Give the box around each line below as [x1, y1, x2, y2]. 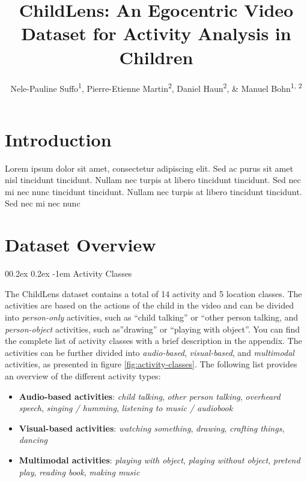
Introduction [5, 127, 112, 151]
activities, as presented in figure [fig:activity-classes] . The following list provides [5, 358, 297, 370]
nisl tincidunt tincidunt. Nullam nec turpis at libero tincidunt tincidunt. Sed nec [5, 173, 301, 186]
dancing [19, 433, 48, 446]
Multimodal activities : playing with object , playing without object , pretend [19, 453, 300, 466]
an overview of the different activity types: [5, 369, 161, 382]
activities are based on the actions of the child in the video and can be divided [5, 299, 294, 312]
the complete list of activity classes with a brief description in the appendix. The [5, 334, 302, 347]
